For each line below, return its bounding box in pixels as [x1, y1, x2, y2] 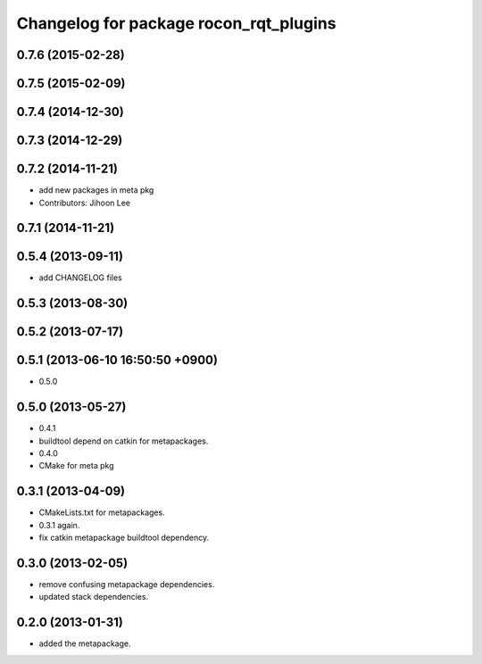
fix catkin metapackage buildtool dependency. [38, 532, 210, 544]
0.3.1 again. [38, 519, 80, 530]
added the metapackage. [38, 638, 131, 649]
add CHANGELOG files [38, 272, 122, 283]
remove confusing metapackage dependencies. [38, 579, 215, 590]
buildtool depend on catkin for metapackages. [38, 436, 209, 446]
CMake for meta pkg [38, 461, 114, 471]
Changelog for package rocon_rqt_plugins [16, 13, 337, 33]
